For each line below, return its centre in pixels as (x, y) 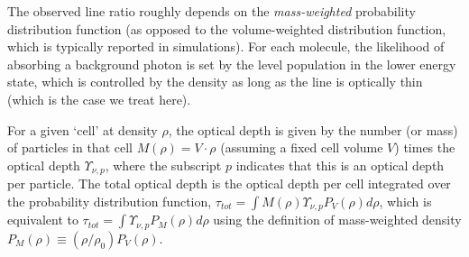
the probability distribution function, (110, 201)
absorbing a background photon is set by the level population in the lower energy (232, 64)
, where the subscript (163, 165)
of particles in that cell (70, 147)
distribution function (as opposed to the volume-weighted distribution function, (227, 28)
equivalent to (43, 220)
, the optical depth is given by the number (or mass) (313, 129)
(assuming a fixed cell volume (302, 147)
